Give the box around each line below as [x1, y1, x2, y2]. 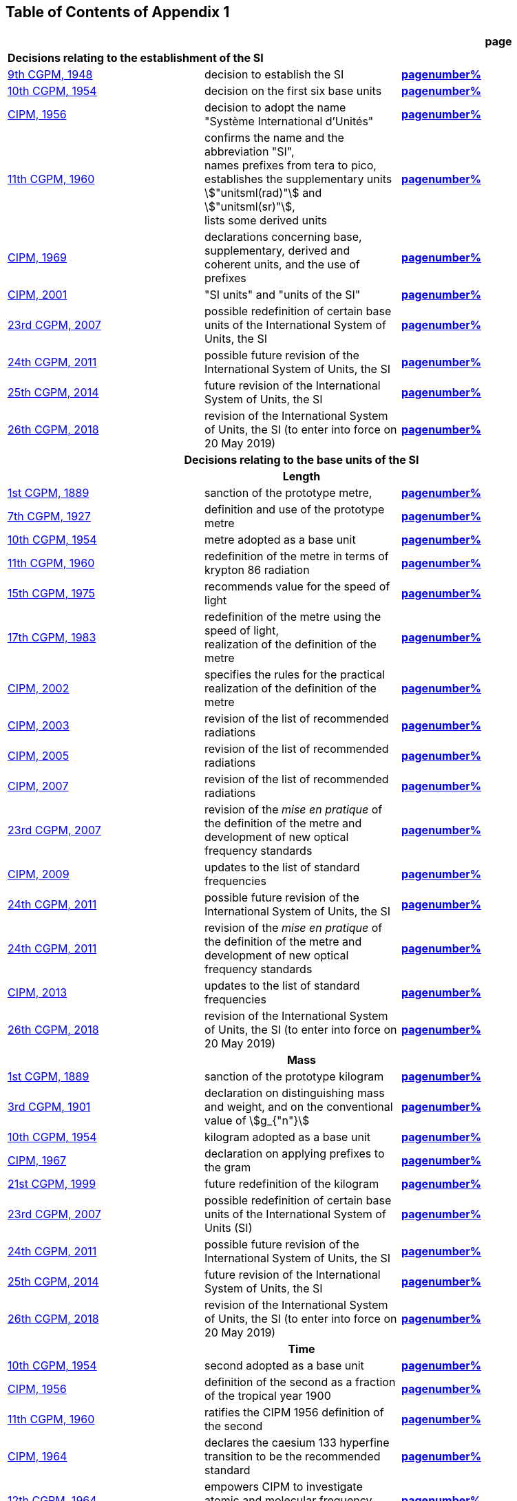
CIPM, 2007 [8, 779, 69, 794]
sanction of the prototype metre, [204, 486, 372, 500]
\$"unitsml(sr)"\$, [204, 200, 295, 214]
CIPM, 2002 [8, 681, 70, 696]
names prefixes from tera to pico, [204, 158, 377, 173]
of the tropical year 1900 [204, 1389, 331, 1403]
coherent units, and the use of [204, 257, 360, 272]
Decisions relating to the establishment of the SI [8, 51, 264, 65]
